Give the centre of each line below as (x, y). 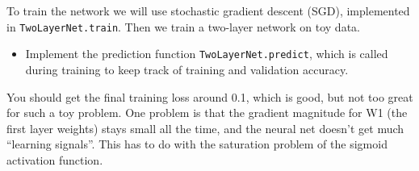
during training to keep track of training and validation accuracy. (187, 69)
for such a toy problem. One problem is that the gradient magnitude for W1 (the (207, 113)
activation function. (55, 159)
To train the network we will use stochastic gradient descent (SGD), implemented (208, 10)
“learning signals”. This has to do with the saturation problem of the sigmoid (197, 144)
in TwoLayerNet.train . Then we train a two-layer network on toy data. (183, 26)
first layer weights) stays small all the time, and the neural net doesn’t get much (205, 128)
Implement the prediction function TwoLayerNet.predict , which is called (207, 54)
